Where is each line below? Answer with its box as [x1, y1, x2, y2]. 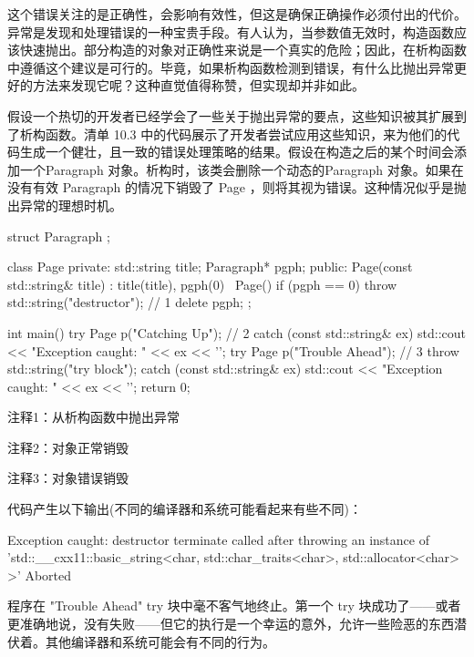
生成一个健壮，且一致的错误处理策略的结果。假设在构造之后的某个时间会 [19, 142, 454, 161]
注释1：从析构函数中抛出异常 [7, 407, 180, 426]
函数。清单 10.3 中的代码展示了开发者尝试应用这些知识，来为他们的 [45, 124, 448, 143]
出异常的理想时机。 [7, 195, 122, 214]
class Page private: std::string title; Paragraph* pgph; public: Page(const [7, 257, 413, 276]
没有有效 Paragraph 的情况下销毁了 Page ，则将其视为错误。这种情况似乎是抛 [7, 178, 467, 197]
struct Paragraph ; [7, 226, 110, 245]
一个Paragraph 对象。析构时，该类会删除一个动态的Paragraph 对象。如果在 [19, 159, 464, 179]
